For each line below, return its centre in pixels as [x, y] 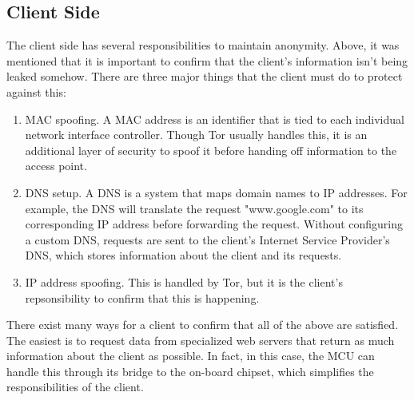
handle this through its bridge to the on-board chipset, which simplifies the [190, 371]
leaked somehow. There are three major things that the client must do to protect [205, 76]
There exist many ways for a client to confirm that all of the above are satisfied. [203, 325]
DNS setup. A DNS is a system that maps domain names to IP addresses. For [216, 192]
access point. [56, 166]
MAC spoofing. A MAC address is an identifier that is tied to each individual [215, 119]
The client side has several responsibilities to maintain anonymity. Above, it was [203, 45]
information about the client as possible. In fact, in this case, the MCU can [191, 356]
